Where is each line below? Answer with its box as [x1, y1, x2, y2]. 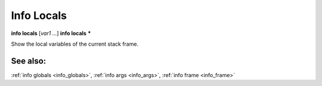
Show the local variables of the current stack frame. [11, 40, 139, 47]
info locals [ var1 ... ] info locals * [11, 30, 91, 37]
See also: [11, 56, 47, 66]
